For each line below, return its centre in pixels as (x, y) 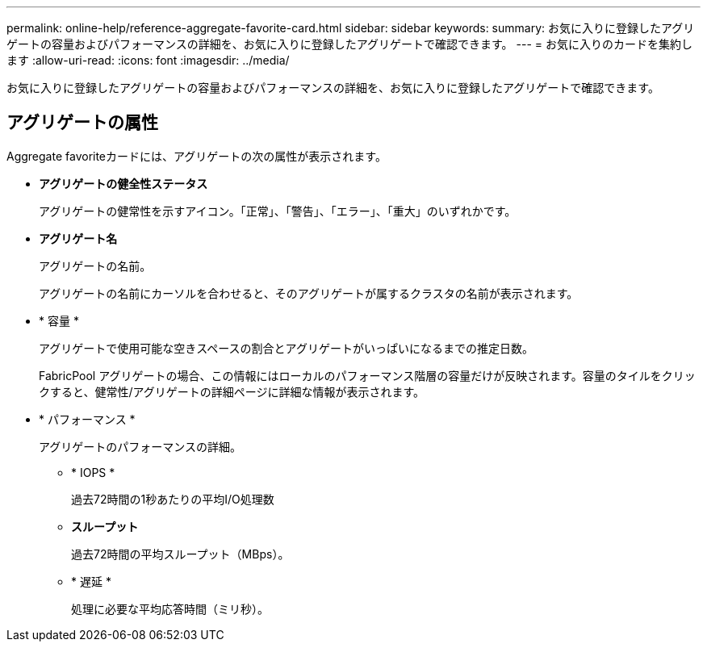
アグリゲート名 (78, 238)
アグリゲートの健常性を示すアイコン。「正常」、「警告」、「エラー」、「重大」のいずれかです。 (278, 211)
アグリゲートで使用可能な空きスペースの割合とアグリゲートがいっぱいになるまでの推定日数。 (286, 348)
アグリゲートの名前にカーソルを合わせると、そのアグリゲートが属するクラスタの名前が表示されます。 (309, 293)
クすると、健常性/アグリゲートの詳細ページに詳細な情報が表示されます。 (232, 391)
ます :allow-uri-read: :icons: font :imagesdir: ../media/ (148, 60)
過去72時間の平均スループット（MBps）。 (180, 554)
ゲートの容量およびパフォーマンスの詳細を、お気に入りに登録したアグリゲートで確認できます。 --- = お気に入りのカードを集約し (350, 44)
